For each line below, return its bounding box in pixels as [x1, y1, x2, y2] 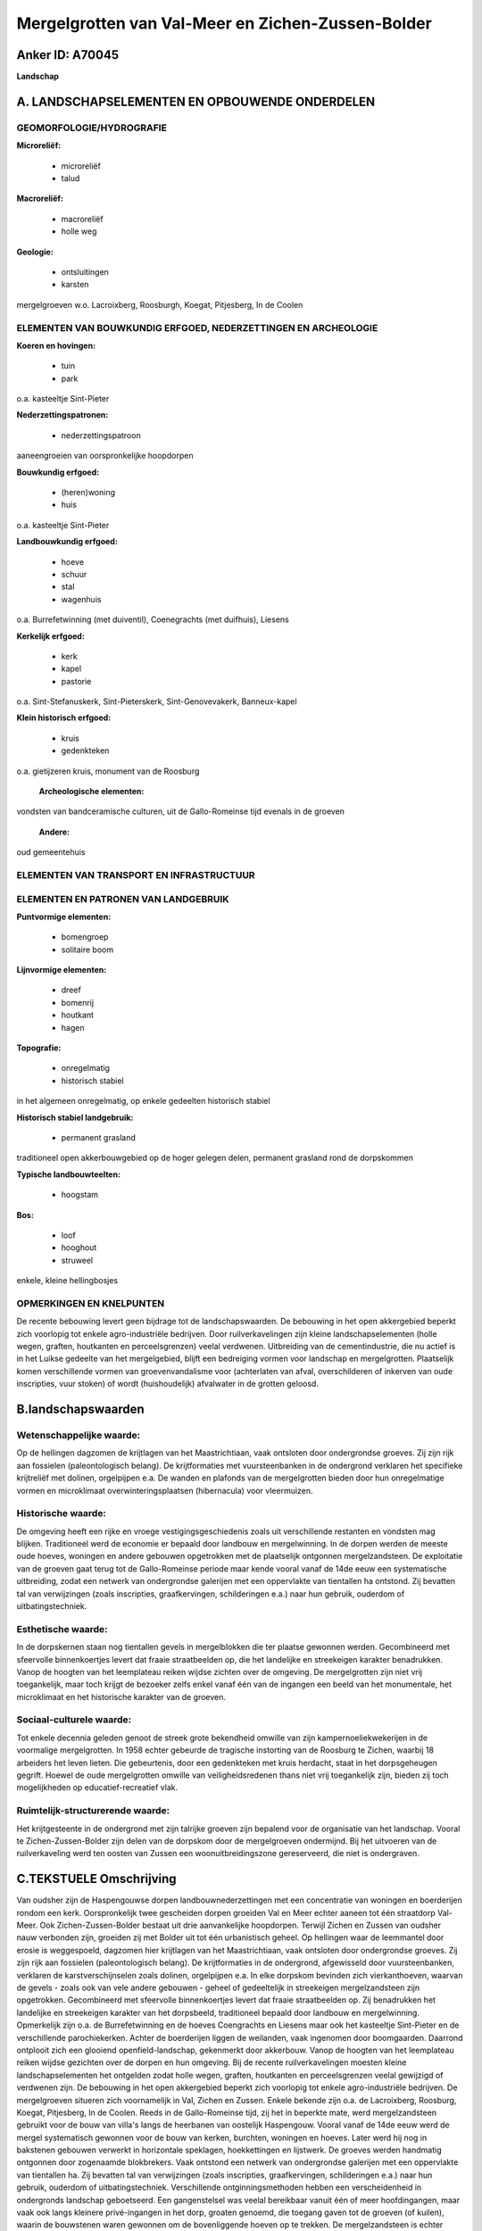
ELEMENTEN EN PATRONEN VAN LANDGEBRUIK [16, 892, 229, 905]
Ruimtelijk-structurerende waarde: [16, 1804, 170, 1817]
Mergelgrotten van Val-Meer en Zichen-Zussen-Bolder [16, 13, 432, 33]
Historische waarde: [16, 1507, 107, 1520]
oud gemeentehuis [16, 847, 86, 858]
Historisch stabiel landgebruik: [16, 1112, 134, 1123]
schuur [61, 568, 87, 579]
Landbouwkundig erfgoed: [16, 536, 118, 547]
